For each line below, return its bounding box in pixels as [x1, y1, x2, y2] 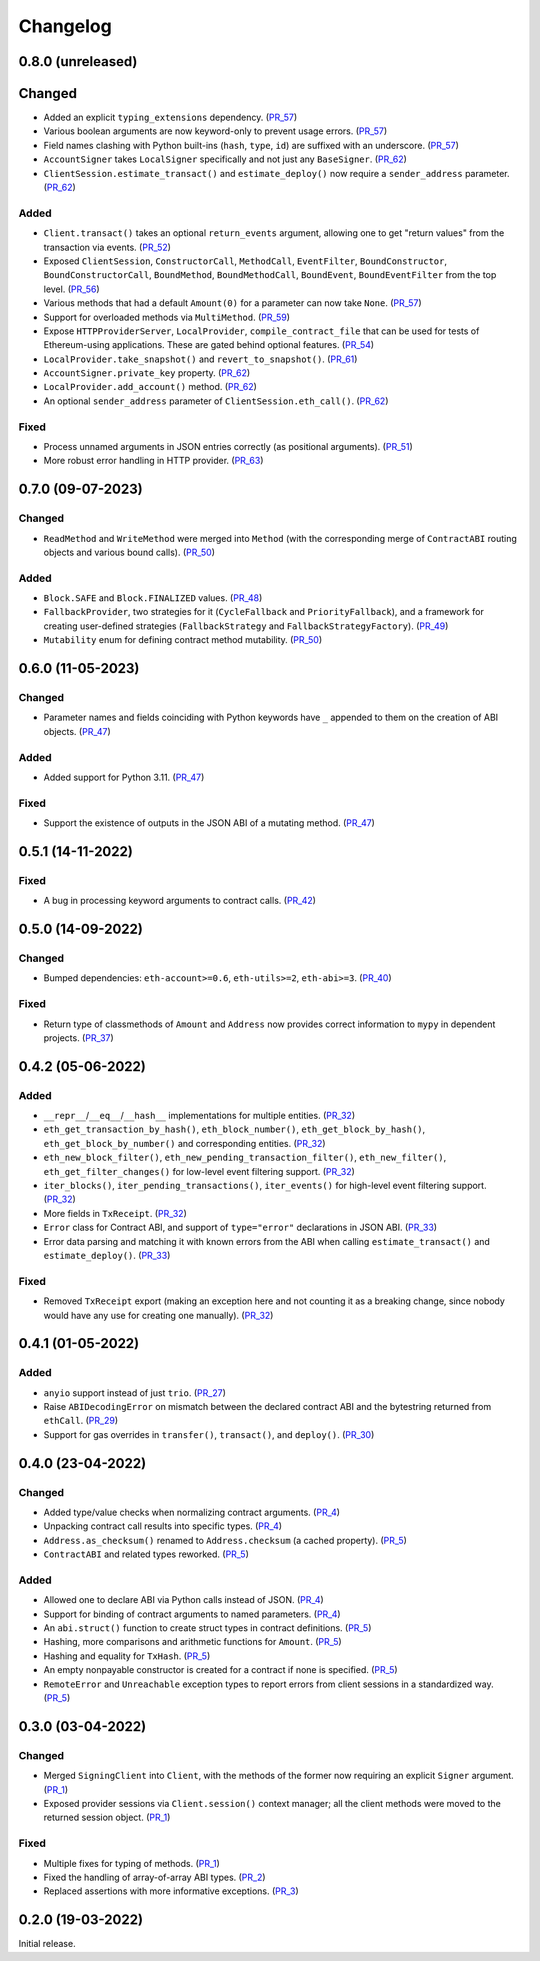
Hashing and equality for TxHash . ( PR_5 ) [43, 1650, 211, 1662]
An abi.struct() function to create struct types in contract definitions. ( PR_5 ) [43, 1622, 372, 1634]
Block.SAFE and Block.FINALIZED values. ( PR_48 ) [43, 592, 263, 604]
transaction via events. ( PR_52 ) [43, 241, 172, 253]
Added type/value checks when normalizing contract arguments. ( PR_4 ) [43, 1506, 340, 1518]
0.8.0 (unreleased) [18, 53, 138, 70]
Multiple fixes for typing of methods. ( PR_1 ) [43, 1857, 220, 1869]
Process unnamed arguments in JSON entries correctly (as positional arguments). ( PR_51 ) [43, 441, 414, 452]
